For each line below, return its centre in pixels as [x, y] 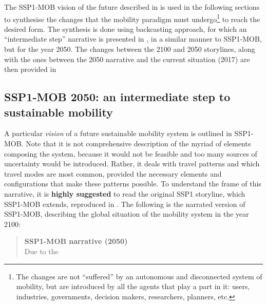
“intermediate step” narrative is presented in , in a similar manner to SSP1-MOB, [133, 39]
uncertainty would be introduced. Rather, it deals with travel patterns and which [132, 164]
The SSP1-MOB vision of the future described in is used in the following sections [132, 7]
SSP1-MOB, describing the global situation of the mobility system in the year [127, 214]
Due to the [41, 251]
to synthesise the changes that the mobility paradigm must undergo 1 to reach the [132, 18]
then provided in [30, 69]
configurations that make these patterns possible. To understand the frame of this [133, 184]
